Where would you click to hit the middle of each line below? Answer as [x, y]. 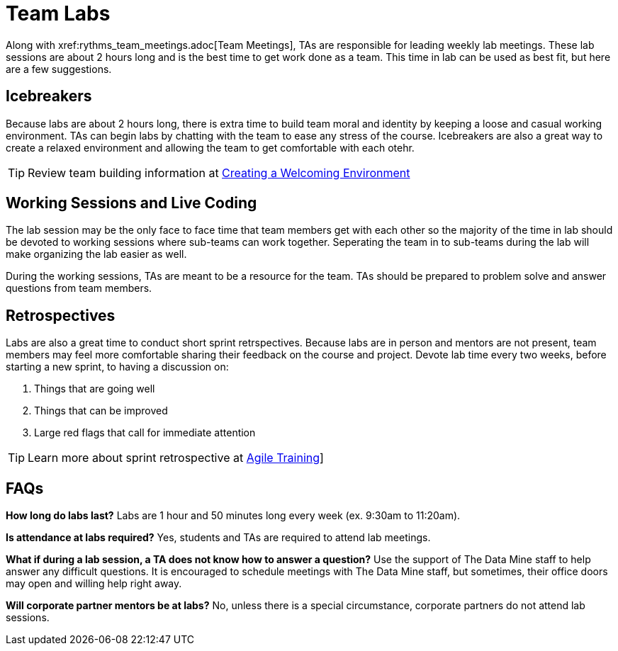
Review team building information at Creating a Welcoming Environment [219, 172]
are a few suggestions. [59, 69]
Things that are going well [95, 389]
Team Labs [58, 13]
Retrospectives [61, 315]
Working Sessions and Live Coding [131, 203]
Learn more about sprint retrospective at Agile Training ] [176, 458]
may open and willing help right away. [94, 584]
